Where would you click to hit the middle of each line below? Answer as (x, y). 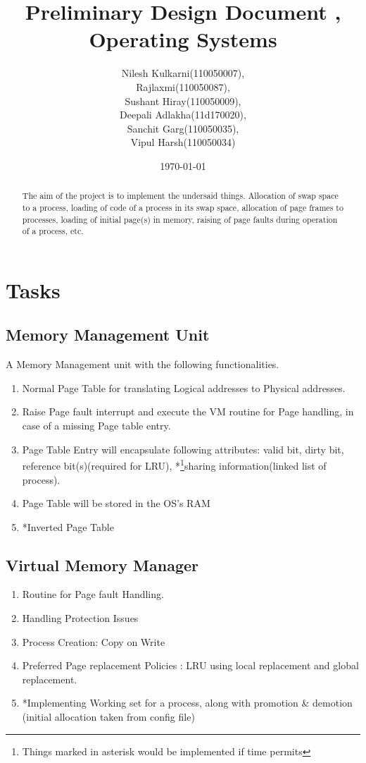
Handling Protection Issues (80, 618)
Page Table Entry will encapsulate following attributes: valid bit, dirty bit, (183, 449)
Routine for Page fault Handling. (93, 594)
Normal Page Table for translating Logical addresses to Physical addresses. (184, 387)
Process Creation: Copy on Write (94, 641)
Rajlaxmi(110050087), (183, 86)
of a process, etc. (53, 231)
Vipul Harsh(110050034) (183, 142)
